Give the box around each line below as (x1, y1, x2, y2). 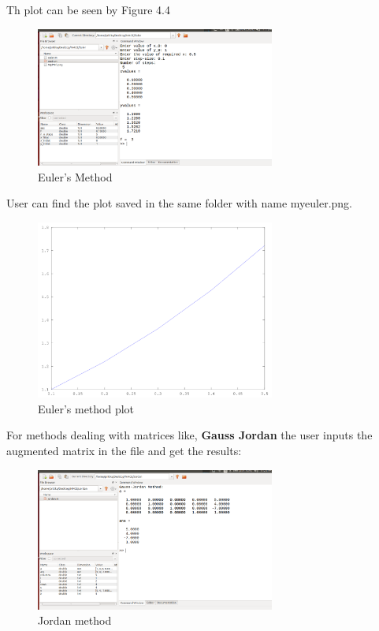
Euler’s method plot (38, 400, 135, 416)
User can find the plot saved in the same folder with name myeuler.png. (6, 195, 352, 211)
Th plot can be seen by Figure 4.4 (6, 2, 170, 17)
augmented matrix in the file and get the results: (6, 442, 242, 459)
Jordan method (38, 612, 112, 629)
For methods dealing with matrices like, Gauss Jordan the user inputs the (6, 427, 373, 443)
